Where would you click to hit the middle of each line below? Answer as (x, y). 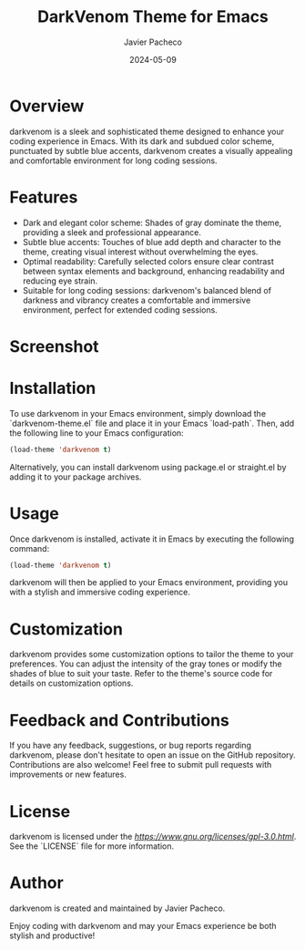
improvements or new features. (68, 774)
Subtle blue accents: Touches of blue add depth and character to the (152, 242)
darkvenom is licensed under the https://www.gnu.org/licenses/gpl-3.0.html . (153, 837)
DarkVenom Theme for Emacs (153, 17)
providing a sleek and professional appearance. (112, 232)
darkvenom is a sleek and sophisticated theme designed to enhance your (147, 131)
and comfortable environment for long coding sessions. (113, 160)
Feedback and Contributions (120, 720)
